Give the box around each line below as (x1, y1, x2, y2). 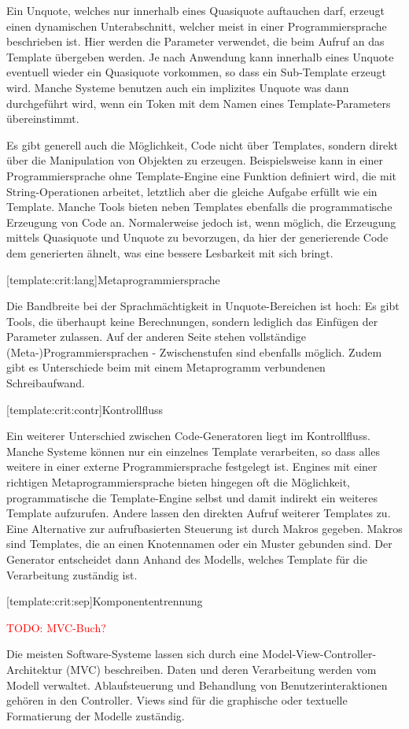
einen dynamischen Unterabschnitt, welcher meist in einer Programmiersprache (6, 17, 387, 34)
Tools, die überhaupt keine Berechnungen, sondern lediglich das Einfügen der (6, 313, 378, 329)
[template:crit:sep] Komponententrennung (6, 593, 203, 609)
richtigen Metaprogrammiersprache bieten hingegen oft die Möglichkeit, (6, 474, 351, 490)
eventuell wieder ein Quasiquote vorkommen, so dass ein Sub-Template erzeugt (6, 64, 386, 80)
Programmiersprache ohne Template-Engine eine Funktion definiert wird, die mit (6, 167, 396, 183)
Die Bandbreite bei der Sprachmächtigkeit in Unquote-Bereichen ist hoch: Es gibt (6, 298, 400, 314)
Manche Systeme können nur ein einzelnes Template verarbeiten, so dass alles (6, 442, 380, 459)
